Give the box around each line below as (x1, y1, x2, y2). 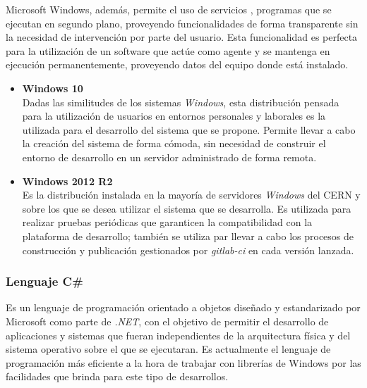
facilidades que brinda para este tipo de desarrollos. (6, 369, 229, 384)
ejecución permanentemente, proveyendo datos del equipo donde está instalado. (6, 57, 349, 72)
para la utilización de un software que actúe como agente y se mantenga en (6, 43, 330, 58)
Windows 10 (22, 80, 83, 95)
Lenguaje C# (6, 273, 83, 290)
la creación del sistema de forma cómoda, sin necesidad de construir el (22, 136, 326, 151)
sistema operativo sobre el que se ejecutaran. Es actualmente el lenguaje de (6, 342, 331, 356)
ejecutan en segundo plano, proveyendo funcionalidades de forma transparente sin (6, 15, 359, 30)
